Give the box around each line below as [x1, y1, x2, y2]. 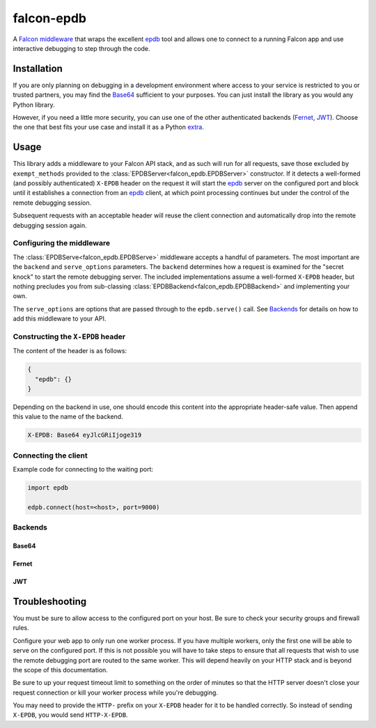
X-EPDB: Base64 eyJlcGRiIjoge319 [27, 431, 142, 439]
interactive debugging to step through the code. [13, 44, 150, 52]
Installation [13, 63, 63, 75]
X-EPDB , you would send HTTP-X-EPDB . [13, 711, 128, 719]
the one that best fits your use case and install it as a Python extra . [13, 123, 205, 132]
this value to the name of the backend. [13, 412, 123, 421]
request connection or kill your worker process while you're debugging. [13, 688, 219, 697]
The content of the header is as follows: [13, 347, 127, 355]
